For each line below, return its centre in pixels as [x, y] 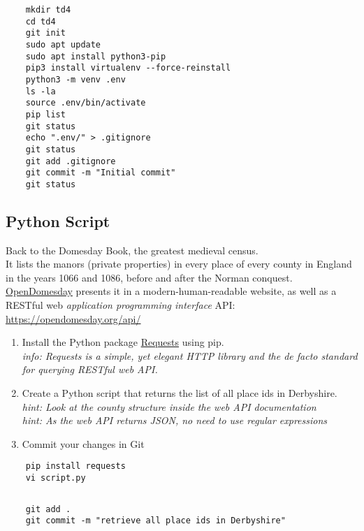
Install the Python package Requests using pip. [123, 342]
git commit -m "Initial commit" [101, 173]
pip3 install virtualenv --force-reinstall [128, 68]
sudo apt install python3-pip [96, 56]
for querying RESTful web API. [90, 369]
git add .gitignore [71, 161]
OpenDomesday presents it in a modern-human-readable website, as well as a [171, 291]
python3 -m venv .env [75, 79]
